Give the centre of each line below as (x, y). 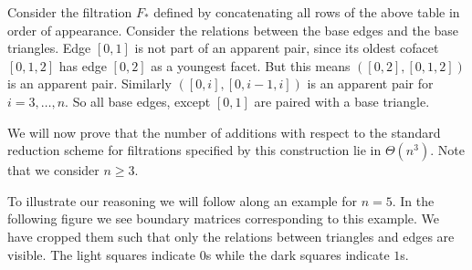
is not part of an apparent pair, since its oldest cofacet (287, 48)
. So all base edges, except (138, 101)
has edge (83, 65)
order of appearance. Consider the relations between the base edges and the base (233, 30)
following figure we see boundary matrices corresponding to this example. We (224, 218)
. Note (447, 150)
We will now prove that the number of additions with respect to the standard (224, 132)
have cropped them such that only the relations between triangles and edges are (231, 236)
